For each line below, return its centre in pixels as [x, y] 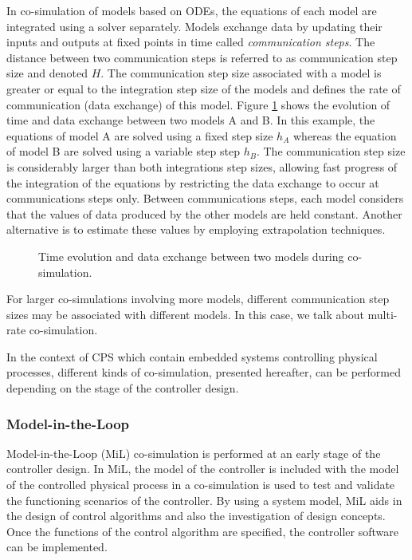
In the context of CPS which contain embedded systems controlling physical [192, 356]
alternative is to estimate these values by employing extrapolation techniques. [196, 229]
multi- [383, 314]
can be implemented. [57, 547]
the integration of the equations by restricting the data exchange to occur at [193, 182]
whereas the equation [345, 135]
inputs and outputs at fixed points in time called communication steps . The [191, 42]
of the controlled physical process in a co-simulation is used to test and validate [201, 485]
